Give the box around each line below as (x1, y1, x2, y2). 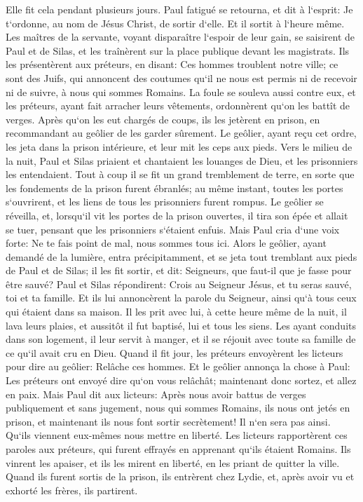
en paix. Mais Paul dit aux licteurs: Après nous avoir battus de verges (6, 386, 306, 401)
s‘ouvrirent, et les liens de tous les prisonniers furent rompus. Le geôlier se (6, 194, 324, 209)
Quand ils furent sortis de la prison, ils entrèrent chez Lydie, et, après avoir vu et (6, 469, 355, 484)
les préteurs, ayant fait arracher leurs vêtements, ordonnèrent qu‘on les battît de (6, 98, 350, 113)
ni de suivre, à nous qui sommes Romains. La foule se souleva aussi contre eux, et (6, 84, 356, 99)
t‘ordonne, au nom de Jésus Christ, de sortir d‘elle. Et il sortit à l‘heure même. (6, 15, 345, 30)
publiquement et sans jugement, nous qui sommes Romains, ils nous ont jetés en (6, 400, 350, 415)
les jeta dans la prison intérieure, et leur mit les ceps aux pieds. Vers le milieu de (6, 139, 352, 154)
